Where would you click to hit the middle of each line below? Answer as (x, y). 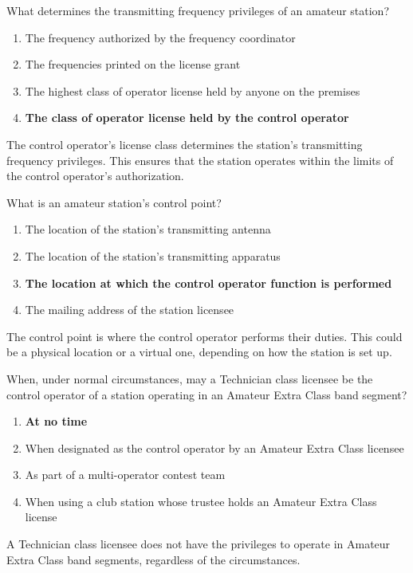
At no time (56, 421)
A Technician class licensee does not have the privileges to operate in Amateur (199, 544)
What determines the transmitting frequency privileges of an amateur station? (198, 10)
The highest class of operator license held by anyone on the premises (193, 90)
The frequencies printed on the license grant (133, 64)
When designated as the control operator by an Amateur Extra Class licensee (214, 447)
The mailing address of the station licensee (130, 310)
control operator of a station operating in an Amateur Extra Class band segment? (207, 394)
